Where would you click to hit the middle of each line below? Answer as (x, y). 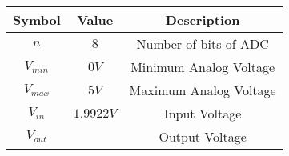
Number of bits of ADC (203, 44)
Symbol (37, 20)
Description (203, 20)
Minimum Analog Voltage (203, 67)
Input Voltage (203, 113)
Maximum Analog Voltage (203, 90)
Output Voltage (203, 136)
